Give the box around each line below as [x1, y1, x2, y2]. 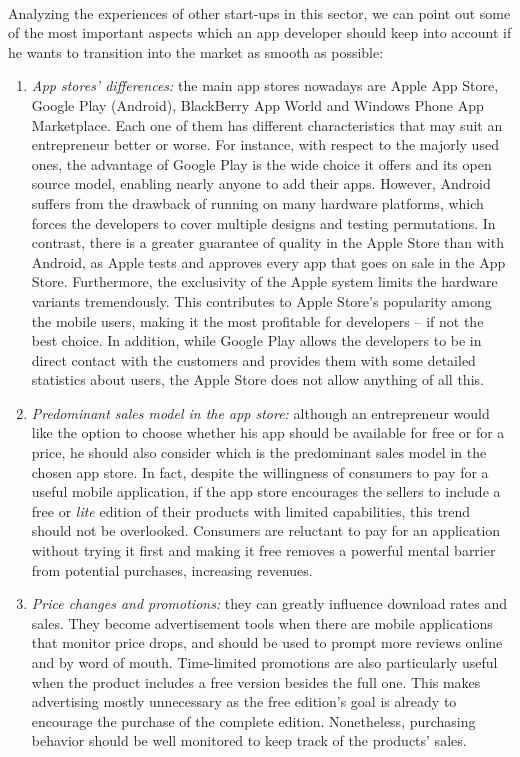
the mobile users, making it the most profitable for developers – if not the [31, 310, 484, 331]
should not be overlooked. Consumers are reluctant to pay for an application [31, 520, 501, 541]
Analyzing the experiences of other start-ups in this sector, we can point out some [8, 2, 511, 23]
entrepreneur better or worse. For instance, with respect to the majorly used [31, 134, 499, 155]
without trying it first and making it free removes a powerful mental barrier [31, 540, 496, 561]
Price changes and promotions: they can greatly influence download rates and [31, 593, 507, 614]
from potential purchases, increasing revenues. [31, 559, 313, 580]
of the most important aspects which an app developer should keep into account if [8, 22, 512, 43]
